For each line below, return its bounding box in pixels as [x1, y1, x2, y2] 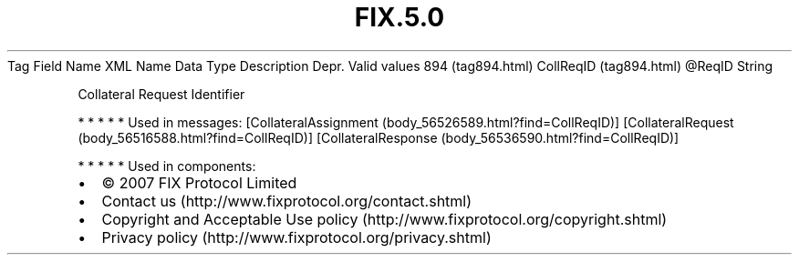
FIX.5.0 [354, 2, 445, 33]
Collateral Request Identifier [78, 86, 245, 102]
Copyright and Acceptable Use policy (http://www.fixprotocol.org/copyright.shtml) [101, 209, 668, 228]
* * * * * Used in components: [78, 157, 256, 174]
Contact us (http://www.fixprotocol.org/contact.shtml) [101, 191, 472, 210]
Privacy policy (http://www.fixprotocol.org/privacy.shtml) [101, 227, 492, 247]
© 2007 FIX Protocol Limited [101, 173, 297, 192]
